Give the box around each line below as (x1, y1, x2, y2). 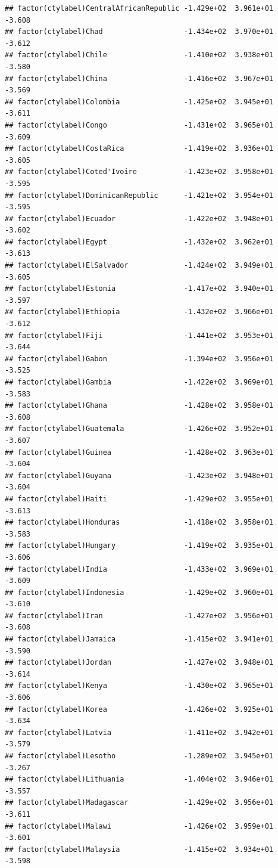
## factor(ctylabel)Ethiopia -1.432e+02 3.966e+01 (5, 308, 274, 317)
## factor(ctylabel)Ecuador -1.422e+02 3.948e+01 (5, 214, 274, 223)
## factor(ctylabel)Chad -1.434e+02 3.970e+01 (5, 27, 274, 36)
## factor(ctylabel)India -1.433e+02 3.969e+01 (5, 565, 274, 573)
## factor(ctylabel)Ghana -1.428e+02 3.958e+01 (5, 401, 274, 410)
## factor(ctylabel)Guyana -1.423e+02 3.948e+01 (5, 471, 274, 480)
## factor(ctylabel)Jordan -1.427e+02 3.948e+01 (5, 658, 274, 667)
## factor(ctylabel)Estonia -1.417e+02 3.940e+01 (5, 284, 274, 293)
